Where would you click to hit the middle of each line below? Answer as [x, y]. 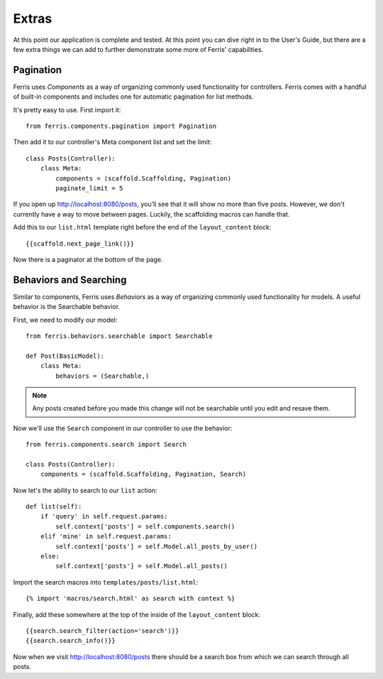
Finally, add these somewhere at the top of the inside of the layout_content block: [137, 614]
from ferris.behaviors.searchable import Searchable [119, 336]
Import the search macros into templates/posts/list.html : [106, 582]
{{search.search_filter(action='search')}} [102, 631]
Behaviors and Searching [70, 279]
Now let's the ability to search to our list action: [85, 490]
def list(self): [54, 507]
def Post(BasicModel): [65, 356]
